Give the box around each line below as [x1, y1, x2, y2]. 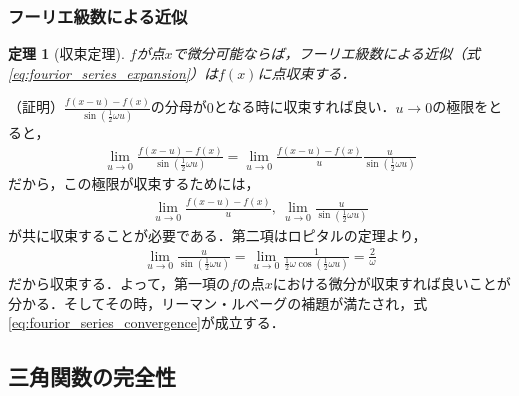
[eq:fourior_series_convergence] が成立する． [8, 312, 285, 333]
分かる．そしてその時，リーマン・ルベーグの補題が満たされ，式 [8, 292, 428, 313]
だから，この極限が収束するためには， [8, 173, 260, 194]
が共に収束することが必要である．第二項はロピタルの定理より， [8, 224, 427, 245]
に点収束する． [257, 62, 356, 83]
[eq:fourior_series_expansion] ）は [8, 62, 219, 83]
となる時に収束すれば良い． [213, 96, 396, 117]
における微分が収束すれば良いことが [272, 272, 511, 293]
